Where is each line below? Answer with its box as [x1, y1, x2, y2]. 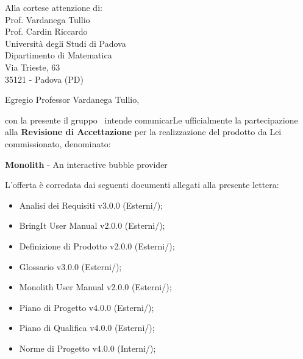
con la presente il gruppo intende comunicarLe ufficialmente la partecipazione [5, 113, 298, 126]
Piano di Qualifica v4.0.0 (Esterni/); [19, 321, 155, 334]
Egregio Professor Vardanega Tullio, [5, 93, 140, 106]
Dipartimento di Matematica [5, 49, 112, 61]
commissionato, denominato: [5, 137, 111, 150]
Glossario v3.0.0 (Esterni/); [19, 260, 122, 273]
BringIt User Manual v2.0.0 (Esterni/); [19, 219, 165, 232]
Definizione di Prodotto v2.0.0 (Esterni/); [19, 239, 175, 252]
